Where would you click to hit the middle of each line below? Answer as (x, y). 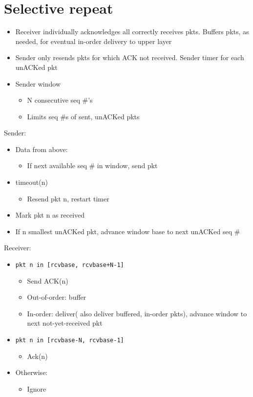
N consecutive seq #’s (60, 100)
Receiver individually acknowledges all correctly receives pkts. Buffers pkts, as (132, 32)
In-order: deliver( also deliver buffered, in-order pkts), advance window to (137, 313)
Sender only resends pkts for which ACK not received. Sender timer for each (130, 57)
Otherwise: (32, 372)
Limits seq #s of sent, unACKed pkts (83, 116)
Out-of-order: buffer (57, 297)
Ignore (37, 388)
